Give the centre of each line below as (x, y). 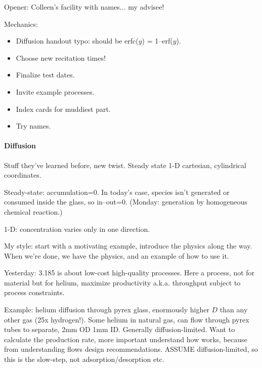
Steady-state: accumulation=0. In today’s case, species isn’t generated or (117, 192)
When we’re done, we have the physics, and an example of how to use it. (117, 255)
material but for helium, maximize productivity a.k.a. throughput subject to (122, 282)
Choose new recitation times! (61, 57)
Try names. (33, 126)
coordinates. (23, 175)
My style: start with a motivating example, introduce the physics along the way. (128, 246)
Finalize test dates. (45, 75)
